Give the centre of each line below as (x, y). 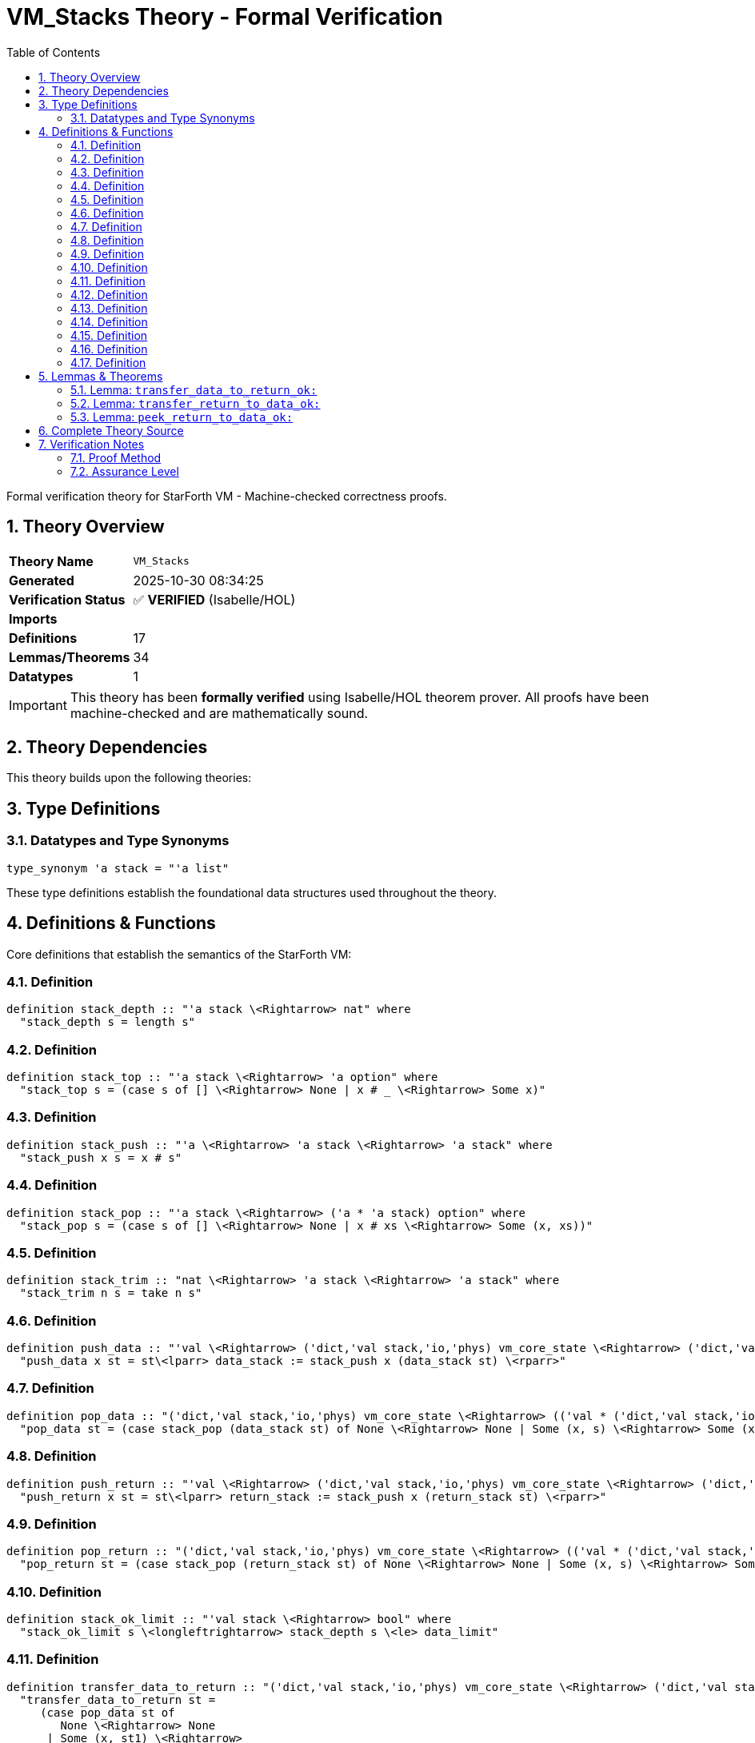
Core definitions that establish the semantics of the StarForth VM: (179, 954)
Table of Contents (54, 52)
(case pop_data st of (108, 1712)
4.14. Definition (109, 321)
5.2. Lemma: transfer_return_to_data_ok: (196, 403)
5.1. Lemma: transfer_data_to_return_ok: (194, 389)
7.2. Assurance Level (125, 471)
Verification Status (67, 599)
